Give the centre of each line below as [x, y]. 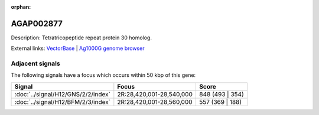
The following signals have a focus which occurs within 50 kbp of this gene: [103, 75]
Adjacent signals [35, 63]
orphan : [21, 7]
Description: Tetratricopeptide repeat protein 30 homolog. [81, 38]
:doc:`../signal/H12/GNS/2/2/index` [62, 94]
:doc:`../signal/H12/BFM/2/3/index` [63, 102]
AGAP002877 [37, 23]
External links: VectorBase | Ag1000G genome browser [78, 48]
